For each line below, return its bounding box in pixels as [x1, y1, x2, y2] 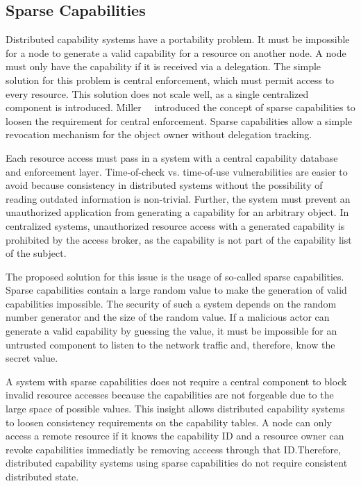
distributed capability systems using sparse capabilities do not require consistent [6, 455, 348, 470]
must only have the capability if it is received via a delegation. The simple [6, 59, 321, 74]
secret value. [6, 351, 58, 365]
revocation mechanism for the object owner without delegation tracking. [6, 127, 312, 142]
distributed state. [6, 469, 79, 484]
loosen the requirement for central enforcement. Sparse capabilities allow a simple [6, 113, 353, 128]
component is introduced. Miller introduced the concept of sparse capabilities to [6, 100, 355, 115]
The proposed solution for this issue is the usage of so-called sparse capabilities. [6, 269, 344, 283]
